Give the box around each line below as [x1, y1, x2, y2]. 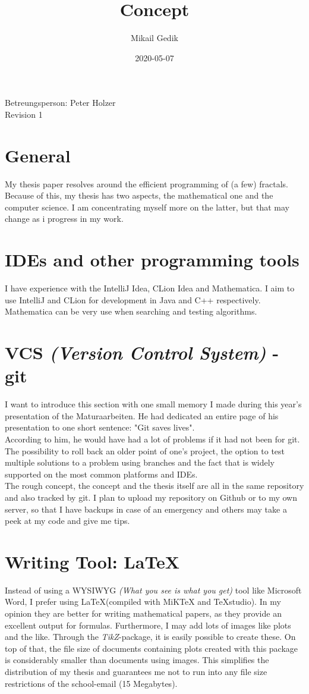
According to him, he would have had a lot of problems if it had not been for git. [5, 433, 300, 445]
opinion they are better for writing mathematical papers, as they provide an [5, 607, 282, 620]
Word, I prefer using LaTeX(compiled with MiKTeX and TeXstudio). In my [5, 595, 281, 608]
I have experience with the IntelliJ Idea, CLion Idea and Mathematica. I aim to [5, 282, 295, 294]
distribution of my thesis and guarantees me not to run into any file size [5, 665, 267, 678]
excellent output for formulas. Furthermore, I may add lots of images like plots [5, 618, 291, 631]
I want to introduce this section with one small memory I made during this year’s [5, 398, 302, 410]
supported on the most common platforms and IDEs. [5, 467, 198, 480]
